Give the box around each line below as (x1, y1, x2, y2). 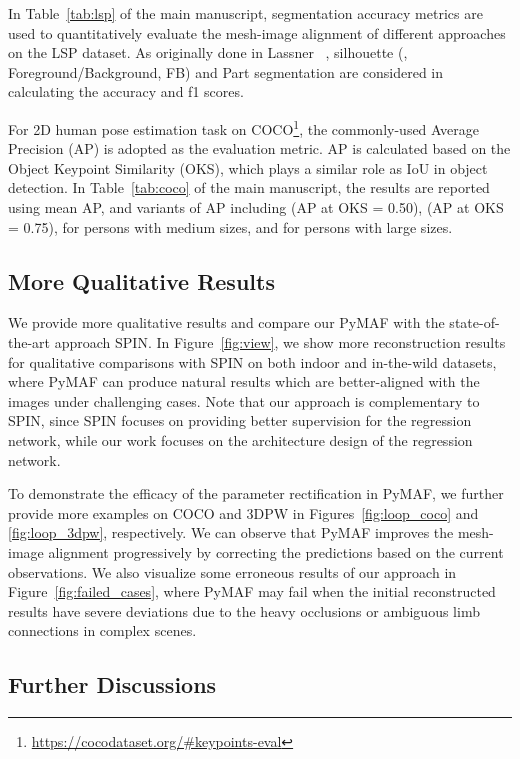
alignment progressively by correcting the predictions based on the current (48, 541, 504, 562)
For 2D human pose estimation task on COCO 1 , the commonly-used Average (8, 115, 479, 139)
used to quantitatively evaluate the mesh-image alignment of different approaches (8, 22, 506, 43)
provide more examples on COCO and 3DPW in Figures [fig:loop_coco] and (8, 502, 479, 523)
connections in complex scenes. (8, 620, 197, 641)
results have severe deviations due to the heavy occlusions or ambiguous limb (8, 600, 480, 621)
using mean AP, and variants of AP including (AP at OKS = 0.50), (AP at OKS (8, 197, 504, 217)
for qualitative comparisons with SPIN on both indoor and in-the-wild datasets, (8, 351, 497, 372)
